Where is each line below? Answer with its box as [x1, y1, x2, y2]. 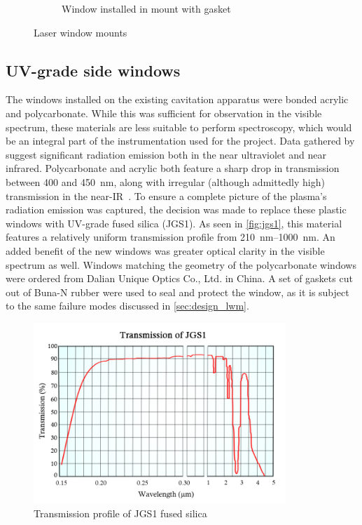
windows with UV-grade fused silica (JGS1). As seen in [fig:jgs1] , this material [6, 215, 342, 230]
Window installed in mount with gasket [62, 1, 231, 15]
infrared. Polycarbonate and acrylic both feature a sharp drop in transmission [6, 161, 340, 175]
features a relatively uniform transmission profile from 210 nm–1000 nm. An [6, 230, 335, 244]
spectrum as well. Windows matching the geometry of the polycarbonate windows [6, 257, 356, 272]
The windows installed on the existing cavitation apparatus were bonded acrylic [6, 92, 349, 107]
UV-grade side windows [6, 59, 181, 81]
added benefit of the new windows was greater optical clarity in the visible [6, 243, 325, 258]
